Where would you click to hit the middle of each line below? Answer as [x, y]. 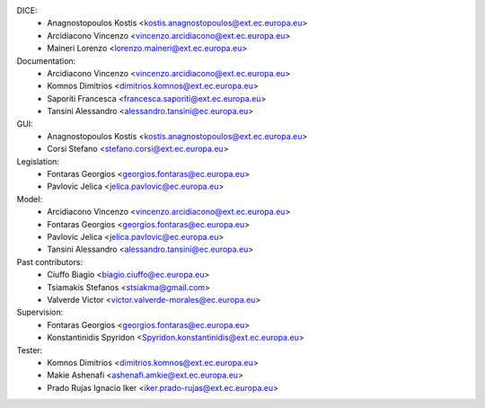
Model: [30, 199]
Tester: [30, 350]
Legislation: [38, 161]
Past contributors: [50, 262]
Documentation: [46, 61]
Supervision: [40, 312]
